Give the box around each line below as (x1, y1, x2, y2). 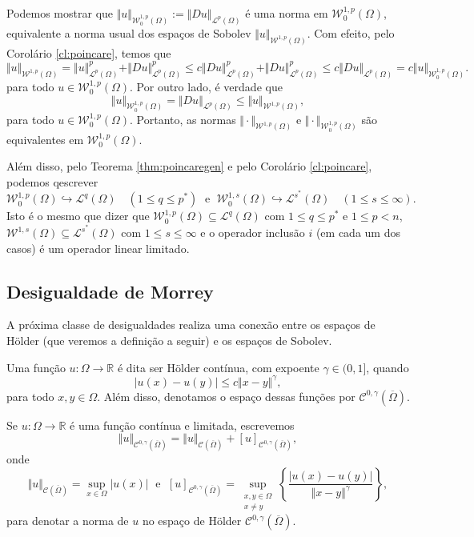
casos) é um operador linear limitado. (6, 239, 190, 256)
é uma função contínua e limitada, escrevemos (70, 416, 295, 433)
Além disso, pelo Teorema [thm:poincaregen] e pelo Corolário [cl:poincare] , (6, 158, 372, 174)
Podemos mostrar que (6, 5, 114, 21)
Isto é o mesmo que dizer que (6, 207, 150, 224)
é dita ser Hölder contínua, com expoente (117, 359, 319, 375)
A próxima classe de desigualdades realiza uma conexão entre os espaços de (6, 316, 376, 333)
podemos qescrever (6, 173, 98, 190)
